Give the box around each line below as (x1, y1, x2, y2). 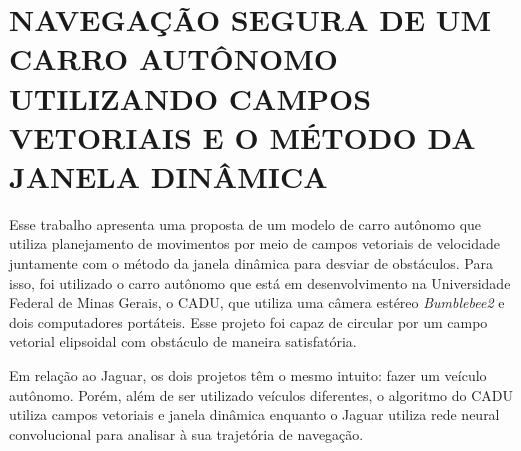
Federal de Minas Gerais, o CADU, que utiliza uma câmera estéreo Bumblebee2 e (9, 292, 505, 313)
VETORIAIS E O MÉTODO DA (9, 116, 476, 157)
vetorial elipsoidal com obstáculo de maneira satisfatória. (9, 331, 357, 352)
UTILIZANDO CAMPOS (9, 77, 372, 118)
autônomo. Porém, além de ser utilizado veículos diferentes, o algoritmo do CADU (9, 384, 513, 405)
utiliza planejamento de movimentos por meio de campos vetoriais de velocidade (9, 233, 501, 254)
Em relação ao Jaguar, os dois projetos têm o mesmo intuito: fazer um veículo (9, 365, 487, 386)
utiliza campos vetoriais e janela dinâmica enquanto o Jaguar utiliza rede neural (9, 404, 500, 425)
